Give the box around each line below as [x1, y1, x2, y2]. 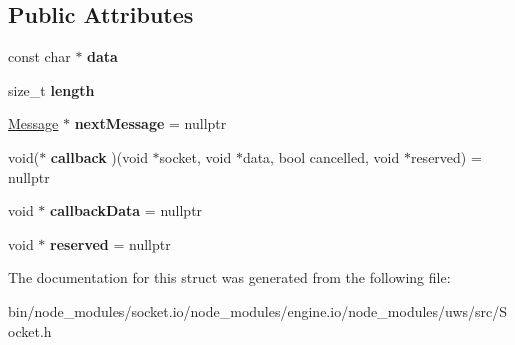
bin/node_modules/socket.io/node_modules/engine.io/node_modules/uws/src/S [8, 300, 508, 321]
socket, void [159, 146, 232, 167]
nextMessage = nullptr [74, 113, 227, 134]
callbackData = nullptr [50, 200, 203, 221]
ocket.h [8, 320, 52, 341]
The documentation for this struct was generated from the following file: [8, 267, 451, 288]
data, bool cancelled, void [242, 146, 400, 167]
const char [8, 46, 71, 67]
